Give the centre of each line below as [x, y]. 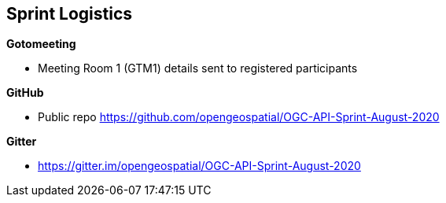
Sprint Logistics [70, 14]
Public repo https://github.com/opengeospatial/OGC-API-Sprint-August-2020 [239, 117]
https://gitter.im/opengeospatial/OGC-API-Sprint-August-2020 [199, 166]
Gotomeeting [41, 44]
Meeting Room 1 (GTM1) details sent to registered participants [198, 68]
